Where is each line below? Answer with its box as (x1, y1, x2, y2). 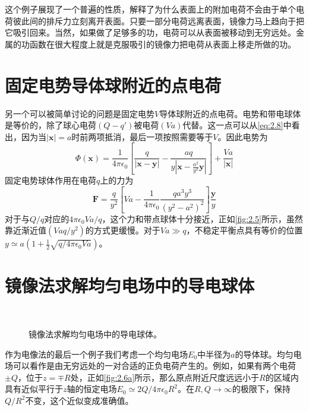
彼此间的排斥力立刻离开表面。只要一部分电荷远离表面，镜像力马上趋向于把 (12, 14, 304, 27)
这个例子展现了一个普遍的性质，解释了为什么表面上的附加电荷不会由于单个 (5, 3, 296, 15)
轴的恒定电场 (67, 382, 117, 395)
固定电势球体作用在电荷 (5, 174, 96, 186)
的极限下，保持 (232, 382, 291, 395)
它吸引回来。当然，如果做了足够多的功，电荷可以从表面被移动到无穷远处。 (5, 26, 296, 39)
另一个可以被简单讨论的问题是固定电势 (5, 107, 154, 119)
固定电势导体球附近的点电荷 (5, 72, 222, 97)
